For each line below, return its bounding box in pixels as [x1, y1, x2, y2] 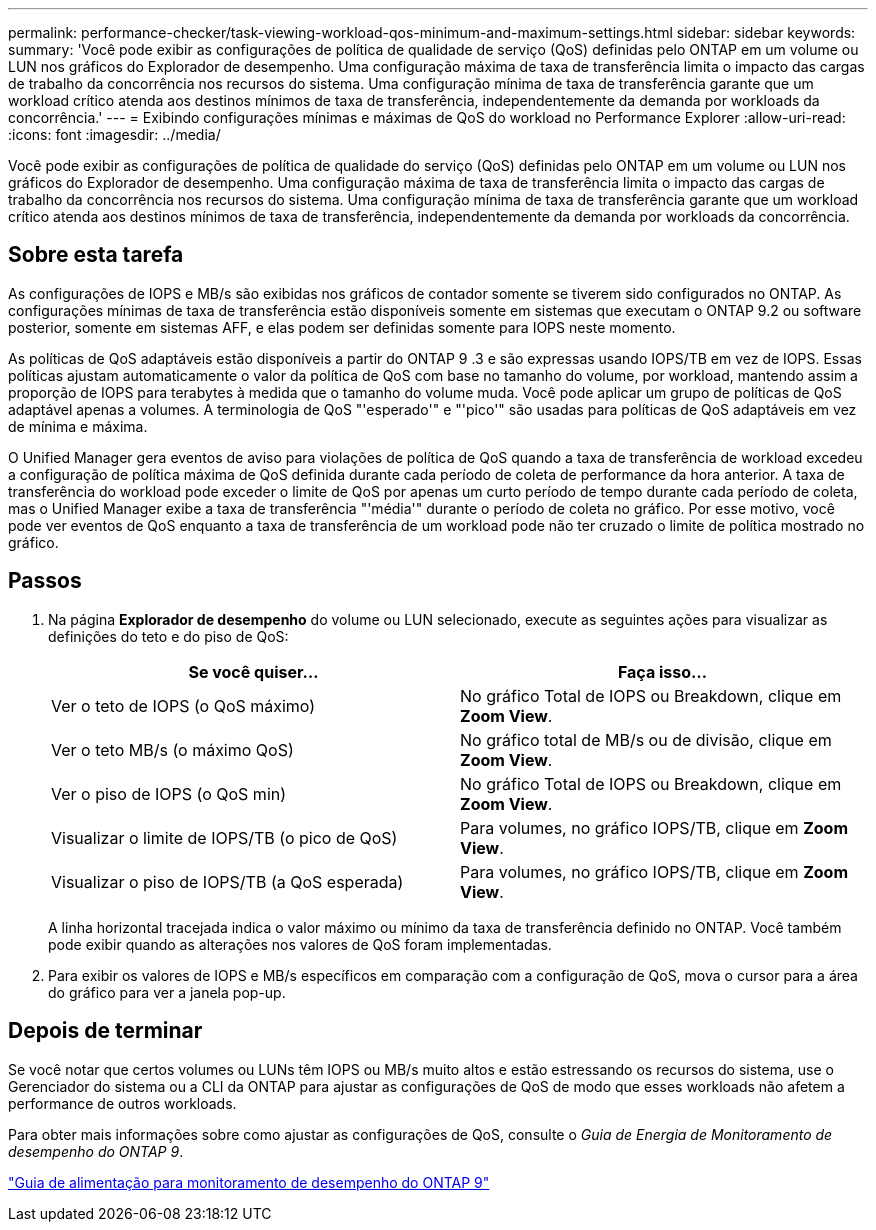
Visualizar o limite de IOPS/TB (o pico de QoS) [51, 827, 398, 848]
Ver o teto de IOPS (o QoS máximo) [51, 695, 316, 716]
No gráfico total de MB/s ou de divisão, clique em [460, 729, 832, 750]
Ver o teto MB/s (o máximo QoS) [51, 739, 294, 760]
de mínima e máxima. [8, 417, 148, 435]
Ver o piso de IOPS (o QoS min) [51, 783, 287, 804]
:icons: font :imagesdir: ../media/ [8, 126, 221, 143]
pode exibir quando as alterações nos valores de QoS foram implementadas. [48, 935, 552, 953]
